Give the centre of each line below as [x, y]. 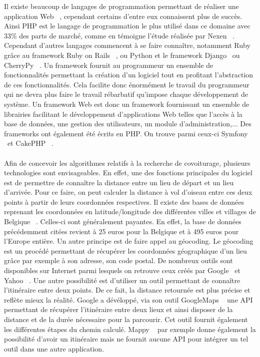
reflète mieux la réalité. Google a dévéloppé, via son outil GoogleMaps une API [128, 299]
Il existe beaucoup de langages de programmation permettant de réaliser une [121, 6]
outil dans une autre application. [54, 348]
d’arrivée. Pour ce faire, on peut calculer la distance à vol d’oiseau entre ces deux [128, 192]
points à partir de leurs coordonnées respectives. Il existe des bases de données [124, 201]
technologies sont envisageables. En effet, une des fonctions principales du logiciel [128, 173]
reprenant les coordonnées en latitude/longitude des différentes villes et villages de [130, 211]
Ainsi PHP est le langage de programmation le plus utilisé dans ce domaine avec [127, 26]
